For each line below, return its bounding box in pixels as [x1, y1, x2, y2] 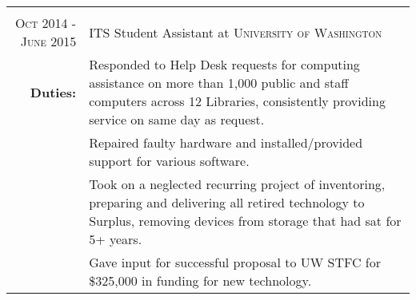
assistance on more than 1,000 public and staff [89, 73, 349, 92]
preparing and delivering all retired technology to [89, 193, 365, 211]
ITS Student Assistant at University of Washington [89, 22, 382, 41]
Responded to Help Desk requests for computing [89, 55, 360, 73]
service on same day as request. [89, 110, 265, 128]
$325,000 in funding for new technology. [89, 271, 312, 290]
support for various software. [89, 152, 250, 170]
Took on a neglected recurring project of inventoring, [89, 175, 386, 193]
